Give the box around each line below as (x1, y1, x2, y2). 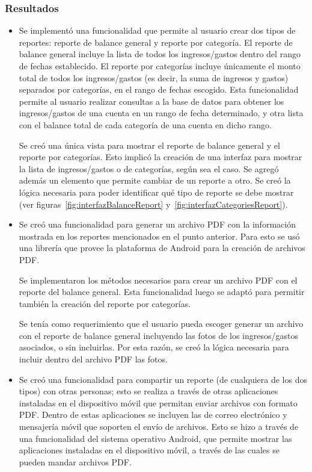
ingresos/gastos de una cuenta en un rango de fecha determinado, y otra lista (19, 107, 304, 119)
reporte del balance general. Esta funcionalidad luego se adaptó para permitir (19, 285, 305, 298)
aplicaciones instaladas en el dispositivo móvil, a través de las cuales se (19, 444, 280, 456)
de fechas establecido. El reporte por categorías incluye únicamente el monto (19, 60, 301, 72)
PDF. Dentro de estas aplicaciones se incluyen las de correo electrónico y (19, 408, 287, 421)
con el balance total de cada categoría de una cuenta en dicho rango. (19, 118, 272, 131)
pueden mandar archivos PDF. (19, 455, 132, 468)
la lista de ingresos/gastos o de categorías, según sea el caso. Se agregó (19, 162, 279, 175)
